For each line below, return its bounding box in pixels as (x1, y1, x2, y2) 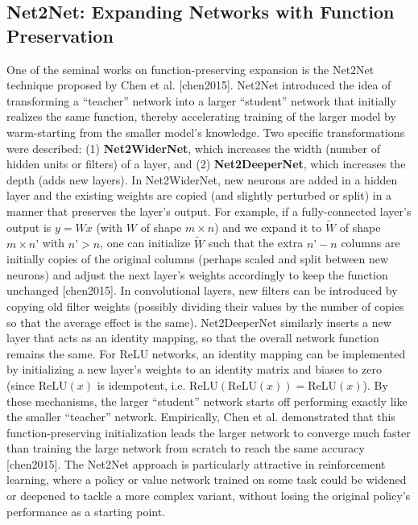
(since (6, 376, 35, 393)
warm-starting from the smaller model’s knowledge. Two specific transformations (6, 123, 405, 140)
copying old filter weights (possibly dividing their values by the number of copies (6, 297, 404, 314)
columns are (341, 234, 400, 251)
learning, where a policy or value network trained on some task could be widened (6, 471, 407, 488)
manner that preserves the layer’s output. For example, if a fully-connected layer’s (6, 202, 412, 219)
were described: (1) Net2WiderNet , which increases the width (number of (6, 139, 380, 156)
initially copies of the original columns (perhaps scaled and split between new (6, 250, 389, 267)
